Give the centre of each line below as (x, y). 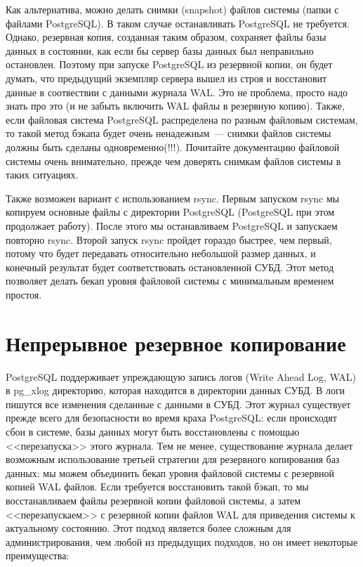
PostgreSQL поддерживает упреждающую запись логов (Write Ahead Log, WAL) (181, 376)
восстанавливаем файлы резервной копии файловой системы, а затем (153, 500)
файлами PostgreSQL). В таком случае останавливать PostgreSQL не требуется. (178, 23)
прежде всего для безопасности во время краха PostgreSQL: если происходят (171, 418)
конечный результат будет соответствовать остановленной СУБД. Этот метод (170, 267)
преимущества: (38, 555)
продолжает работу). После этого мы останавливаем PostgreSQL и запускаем (172, 225)
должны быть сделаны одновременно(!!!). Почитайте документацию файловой (173, 146)
